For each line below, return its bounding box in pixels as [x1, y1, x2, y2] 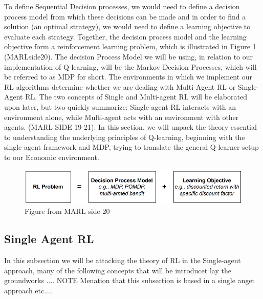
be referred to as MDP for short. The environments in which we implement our [4, 71, 253, 82]
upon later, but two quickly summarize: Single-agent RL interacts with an [4, 101, 236, 112]
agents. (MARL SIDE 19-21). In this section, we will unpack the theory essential [4, 122, 257, 132]
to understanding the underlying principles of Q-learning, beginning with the [4, 131, 245, 142]
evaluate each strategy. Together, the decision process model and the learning [4, 31, 247, 42]
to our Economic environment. [4, 151, 99, 162]
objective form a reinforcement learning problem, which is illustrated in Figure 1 [4, 41, 256, 52]
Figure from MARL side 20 [25, 206, 110, 216]
